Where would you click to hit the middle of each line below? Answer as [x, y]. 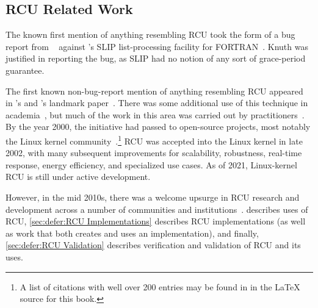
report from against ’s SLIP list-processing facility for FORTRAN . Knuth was [157, 46]
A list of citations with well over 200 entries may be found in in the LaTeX [160, 286]
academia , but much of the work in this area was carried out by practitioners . [155, 114]
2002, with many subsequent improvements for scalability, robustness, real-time [154, 153]
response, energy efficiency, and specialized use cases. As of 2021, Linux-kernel [151, 164]
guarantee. [25, 70]
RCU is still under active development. [78, 177]
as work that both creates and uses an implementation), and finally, [132, 233]
